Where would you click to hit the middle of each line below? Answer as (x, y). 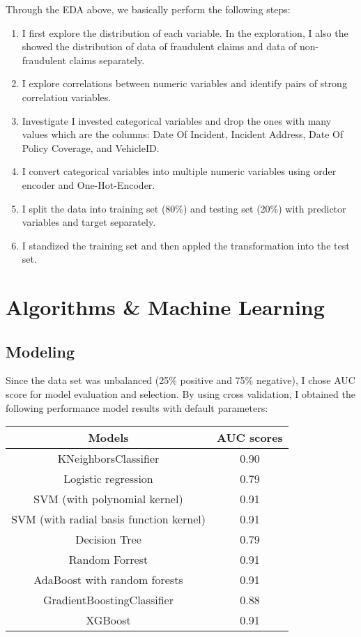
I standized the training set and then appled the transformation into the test (186, 245)
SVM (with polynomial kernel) (108, 499)
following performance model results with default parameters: (137, 407)
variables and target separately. (89, 222)
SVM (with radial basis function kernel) (108, 519)
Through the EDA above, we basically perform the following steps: (148, 9)
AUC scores (249, 438)
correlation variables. (67, 97)
